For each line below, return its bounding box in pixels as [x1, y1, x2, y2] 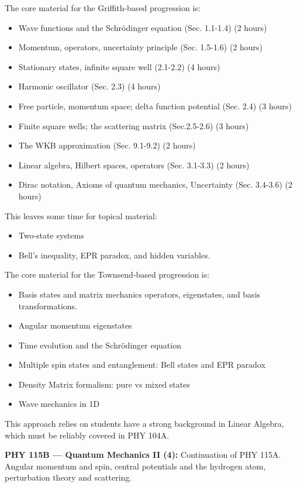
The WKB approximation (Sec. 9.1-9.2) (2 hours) [18, 139, 196, 151]
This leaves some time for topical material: [5, 209, 157, 222]
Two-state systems [18, 229, 84, 241]
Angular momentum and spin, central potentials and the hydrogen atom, [5, 460, 266, 472]
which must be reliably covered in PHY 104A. [5, 429, 170, 441]
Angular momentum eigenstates [18, 319, 132, 331]
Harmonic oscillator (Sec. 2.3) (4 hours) [18, 80, 161, 92]
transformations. [18, 299, 77, 312]
